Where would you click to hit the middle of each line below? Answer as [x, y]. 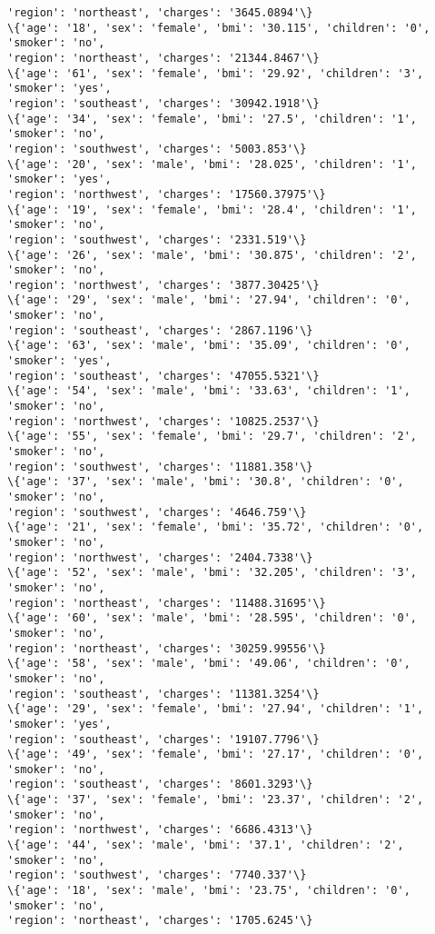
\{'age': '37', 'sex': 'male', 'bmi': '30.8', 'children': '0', [206, 482]
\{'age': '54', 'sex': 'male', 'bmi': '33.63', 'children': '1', [209, 391]
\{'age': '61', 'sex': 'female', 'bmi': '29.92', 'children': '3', [216, 73]
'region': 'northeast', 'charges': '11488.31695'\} [167, 603]
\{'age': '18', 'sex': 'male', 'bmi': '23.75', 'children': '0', [209, 891]
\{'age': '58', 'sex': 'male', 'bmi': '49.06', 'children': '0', [209, 664]
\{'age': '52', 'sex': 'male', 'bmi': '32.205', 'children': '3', [213, 573]
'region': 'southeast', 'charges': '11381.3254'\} [163, 694]
